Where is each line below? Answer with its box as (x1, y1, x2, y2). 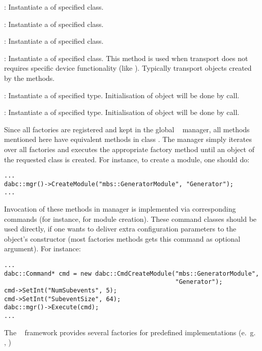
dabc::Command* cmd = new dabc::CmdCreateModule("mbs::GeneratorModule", (4, 270, 259, 277)
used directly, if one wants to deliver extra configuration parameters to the (4, 223, 237, 234)
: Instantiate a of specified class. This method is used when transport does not (4, 52, 248, 63)
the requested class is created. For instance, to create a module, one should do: (4, 154, 250, 164)
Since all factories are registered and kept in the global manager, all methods (4, 124, 250, 134)
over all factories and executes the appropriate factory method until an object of (4, 143, 254, 154)
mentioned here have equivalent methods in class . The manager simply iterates (4, 134, 252, 144)
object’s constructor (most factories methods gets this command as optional (4, 233, 241, 244)
